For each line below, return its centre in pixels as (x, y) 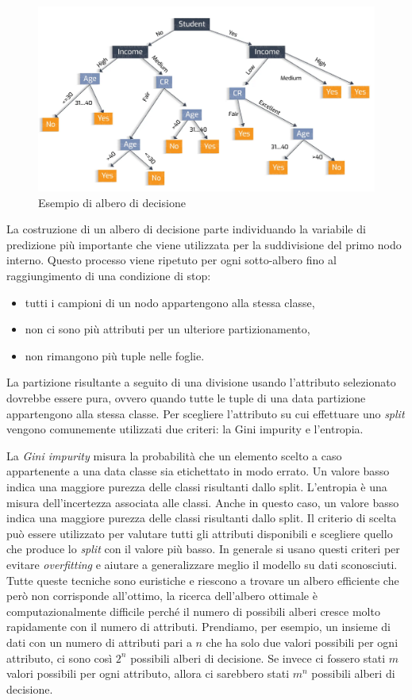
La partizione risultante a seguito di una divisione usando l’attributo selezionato (201, 382)
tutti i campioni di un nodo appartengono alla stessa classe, (170, 302)
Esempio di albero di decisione (112, 202)
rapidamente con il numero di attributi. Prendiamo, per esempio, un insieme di (198, 627)
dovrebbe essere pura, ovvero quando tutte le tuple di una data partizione (186, 398)
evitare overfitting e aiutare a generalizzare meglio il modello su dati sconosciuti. (202, 564)
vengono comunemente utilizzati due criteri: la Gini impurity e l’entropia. (185, 429)
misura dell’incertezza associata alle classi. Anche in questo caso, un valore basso (203, 502)
